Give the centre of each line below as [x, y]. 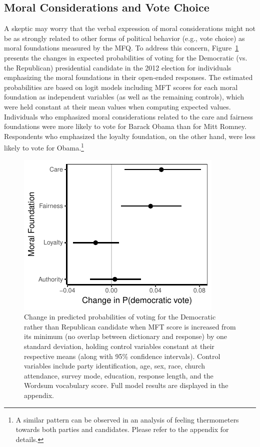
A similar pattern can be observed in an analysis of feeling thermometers [127, 419]
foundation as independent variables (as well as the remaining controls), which [124, 97]
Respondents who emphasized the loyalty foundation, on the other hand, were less [130, 136]
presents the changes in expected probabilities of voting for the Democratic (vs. [126, 57]
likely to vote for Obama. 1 [44, 147]
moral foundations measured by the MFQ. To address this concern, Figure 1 [121, 48]
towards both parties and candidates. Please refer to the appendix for [122, 429]
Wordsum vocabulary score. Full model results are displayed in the [126, 385]
